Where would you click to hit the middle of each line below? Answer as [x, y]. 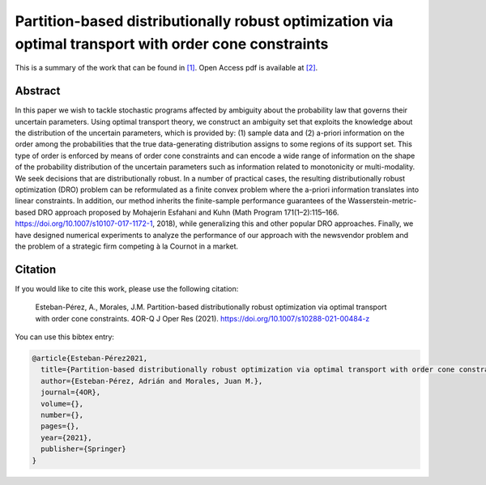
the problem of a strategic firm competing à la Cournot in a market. [127, 246]
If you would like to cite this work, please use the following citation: [127, 288]
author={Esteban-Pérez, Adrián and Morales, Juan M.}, [152, 381]
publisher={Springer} [84, 449]
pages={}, [60, 426]
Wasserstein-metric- [382, 201]
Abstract [38, 91]
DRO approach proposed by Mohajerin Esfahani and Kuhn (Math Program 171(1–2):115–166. [188, 212]
